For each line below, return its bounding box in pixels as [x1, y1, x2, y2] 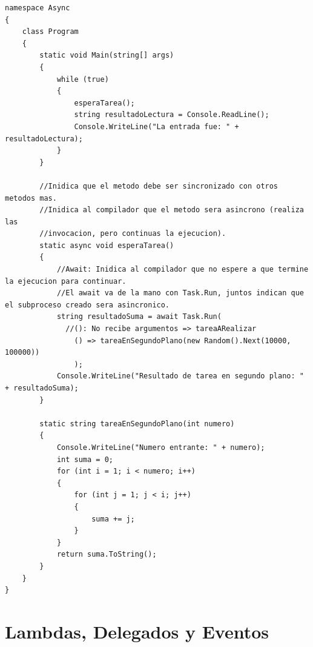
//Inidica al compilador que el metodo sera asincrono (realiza [39, 206, 304, 215]
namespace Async [5, 4, 70, 12]
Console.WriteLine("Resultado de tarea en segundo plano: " [56, 372, 304, 381]
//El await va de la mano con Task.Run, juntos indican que [56, 289, 304, 298]
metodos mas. [5, 193, 57, 203]
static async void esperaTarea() [39, 241, 174, 250]
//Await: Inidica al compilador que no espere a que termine [56, 265, 309, 274]
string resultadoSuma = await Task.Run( [56, 312, 222, 321]
